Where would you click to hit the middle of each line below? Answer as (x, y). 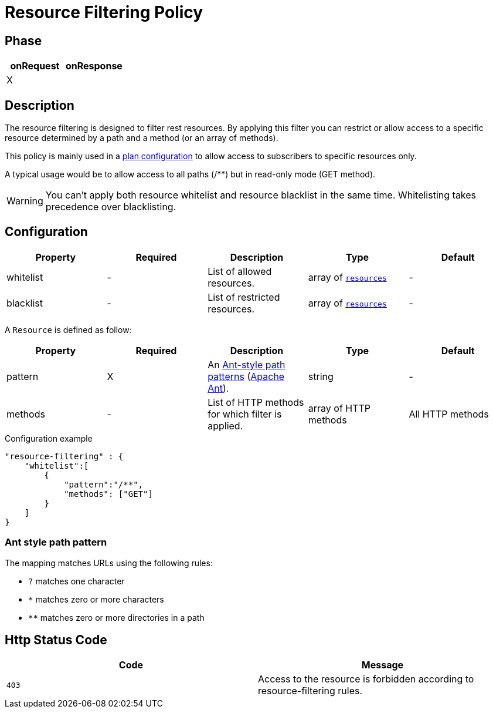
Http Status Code (56, 640)
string (321, 376)
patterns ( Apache (246, 376)
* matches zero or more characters (96, 599)
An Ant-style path (246, 364)
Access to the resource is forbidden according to (366, 679)
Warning (25, 201)
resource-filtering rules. (310, 691)
